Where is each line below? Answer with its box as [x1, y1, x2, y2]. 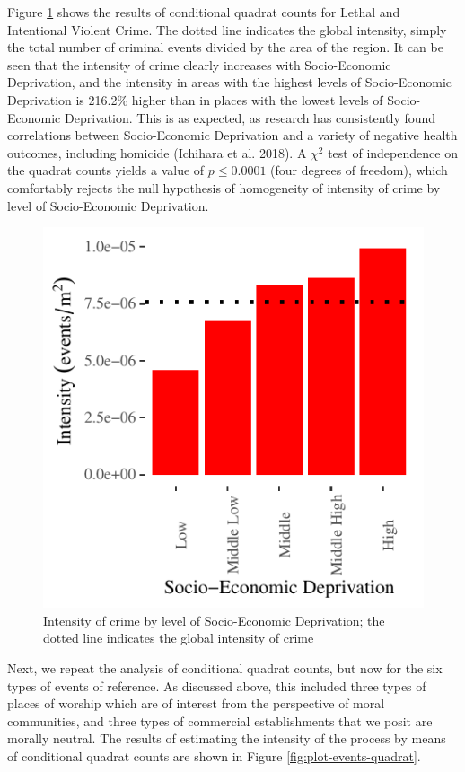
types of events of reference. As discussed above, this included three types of [7, 676, 426, 695]
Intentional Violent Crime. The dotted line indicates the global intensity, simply [7, 20, 447, 39]
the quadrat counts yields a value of [7, 161, 205, 180]
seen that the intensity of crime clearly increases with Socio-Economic [7, 55, 391, 74]
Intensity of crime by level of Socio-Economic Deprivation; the [43, 610, 385, 629]
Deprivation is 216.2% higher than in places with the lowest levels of [7, 90, 383, 109]
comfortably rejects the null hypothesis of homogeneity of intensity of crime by [7, 178, 441, 197]
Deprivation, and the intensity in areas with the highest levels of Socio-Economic [7, 73, 452, 92]
